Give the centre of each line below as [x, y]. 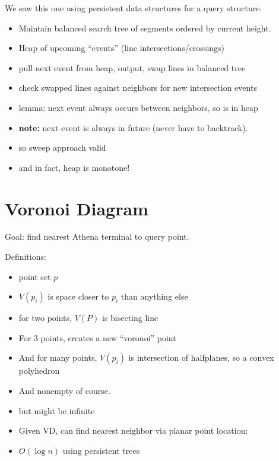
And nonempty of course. [64, 391]
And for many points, [58, 357]
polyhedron [39, 371]
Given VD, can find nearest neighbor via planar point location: [133, 430]
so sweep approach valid [62, 147]
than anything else [154, 296]
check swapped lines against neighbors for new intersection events [138, 88]
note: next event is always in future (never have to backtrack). [133, 127]
